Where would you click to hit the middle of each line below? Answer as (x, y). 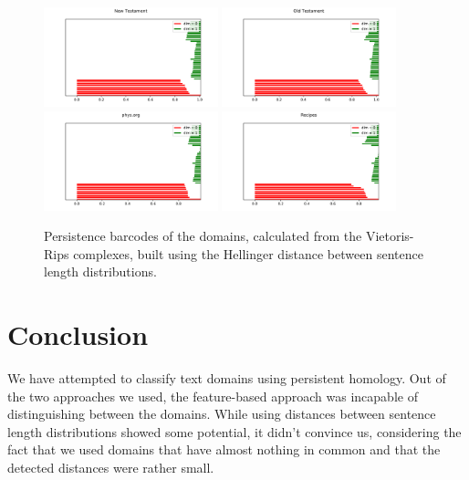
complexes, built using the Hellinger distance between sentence (248, 253)
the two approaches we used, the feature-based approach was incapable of (213, 396)
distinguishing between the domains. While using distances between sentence (222, 414)
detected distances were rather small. (111, 468)
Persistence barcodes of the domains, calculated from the (203, 236)
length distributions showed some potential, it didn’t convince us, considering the (234, 431)
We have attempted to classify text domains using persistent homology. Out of (227, 378)
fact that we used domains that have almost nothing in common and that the (224, 449)
